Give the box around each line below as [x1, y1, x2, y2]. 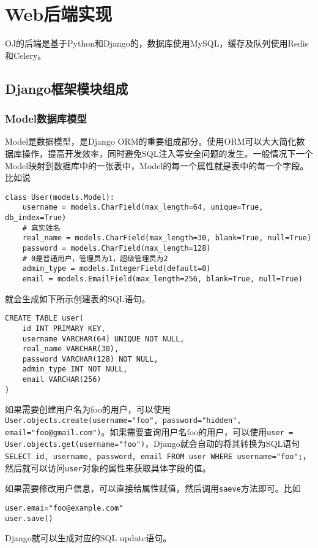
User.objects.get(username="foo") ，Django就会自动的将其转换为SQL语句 [5, 437, 300, 450]
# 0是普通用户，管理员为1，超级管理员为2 [22, 254, 168, 263]
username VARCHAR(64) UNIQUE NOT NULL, [22, 334, 185, 343]
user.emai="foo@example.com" [5, 503, 124, 512]
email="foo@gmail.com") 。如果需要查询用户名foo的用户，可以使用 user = [5, 425, 294, 438]
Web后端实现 [5, 1, 113, 26]
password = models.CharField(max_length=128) [22, 243, 211, 253]
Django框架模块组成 [5, 78, 128, 97]
